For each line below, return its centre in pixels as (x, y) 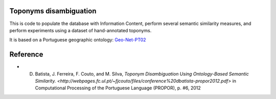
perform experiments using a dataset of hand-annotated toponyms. (80, 30)
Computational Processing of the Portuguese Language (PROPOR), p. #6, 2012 (118, 88)
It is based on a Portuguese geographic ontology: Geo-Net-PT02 (78, 40)
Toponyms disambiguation (53, 11)
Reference (26, 54)
